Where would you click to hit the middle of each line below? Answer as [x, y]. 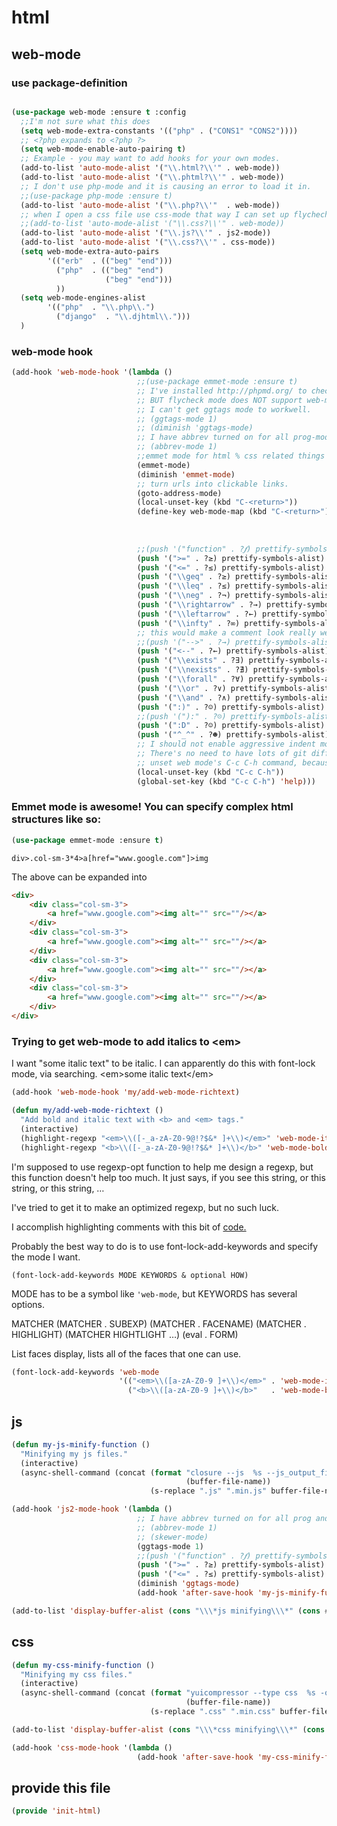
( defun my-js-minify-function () [81, 1444]
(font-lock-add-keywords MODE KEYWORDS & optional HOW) [130, 1275]
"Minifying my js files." [74, 1454]
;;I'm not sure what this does [85, 121]
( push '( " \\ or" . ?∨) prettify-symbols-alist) [235, 688]
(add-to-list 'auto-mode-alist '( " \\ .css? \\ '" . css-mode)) [148, 242]
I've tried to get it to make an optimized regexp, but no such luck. [145, 1207]
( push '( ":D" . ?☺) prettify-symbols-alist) [231, 726]
